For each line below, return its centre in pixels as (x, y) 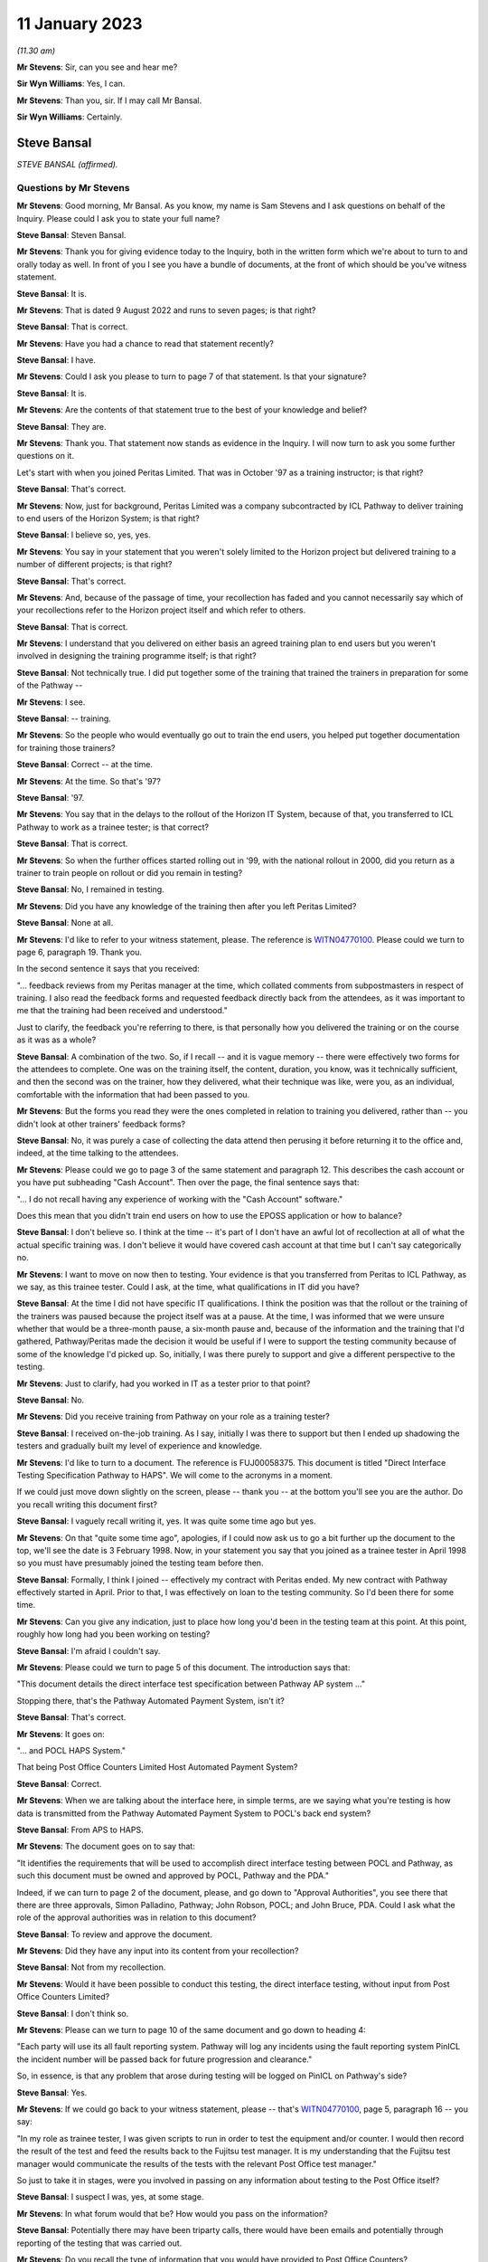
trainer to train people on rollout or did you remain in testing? (130, 872)
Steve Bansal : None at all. (65, 923)
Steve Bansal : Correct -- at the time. (85, 765)
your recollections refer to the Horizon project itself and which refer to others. (161, 610)
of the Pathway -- (50, 685)
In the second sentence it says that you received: (108, 969)
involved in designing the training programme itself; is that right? (136, 656)
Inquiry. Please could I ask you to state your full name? (118, 218)
